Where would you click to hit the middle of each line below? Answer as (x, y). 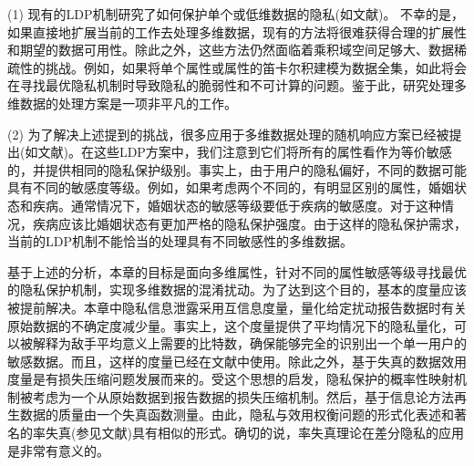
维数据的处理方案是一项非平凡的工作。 (122, 103)
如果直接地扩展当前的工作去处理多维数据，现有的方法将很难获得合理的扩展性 (237, 31)
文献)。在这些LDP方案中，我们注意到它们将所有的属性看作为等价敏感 (245, 152)
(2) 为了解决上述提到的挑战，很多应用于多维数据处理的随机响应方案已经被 (228, 134)
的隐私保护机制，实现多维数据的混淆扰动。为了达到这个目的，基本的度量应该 (237, 290)
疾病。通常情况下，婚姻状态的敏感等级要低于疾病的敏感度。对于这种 (237, 205)
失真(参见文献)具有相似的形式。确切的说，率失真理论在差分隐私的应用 (254, 433)
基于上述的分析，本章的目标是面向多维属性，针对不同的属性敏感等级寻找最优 (237, 271)
